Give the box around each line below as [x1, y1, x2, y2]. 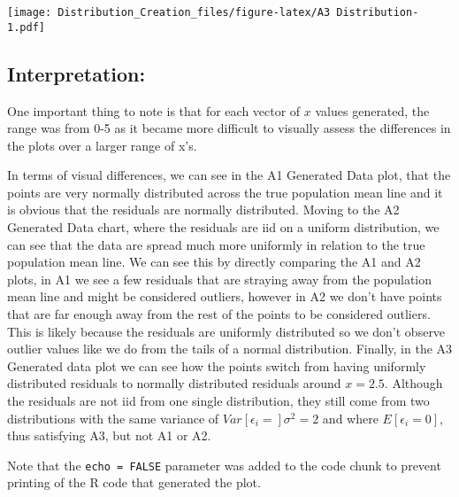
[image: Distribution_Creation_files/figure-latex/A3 [7, 6, 331, 19]
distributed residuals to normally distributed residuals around [7, 374, 341, 392]
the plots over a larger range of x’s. [7, 136, 197, 154]
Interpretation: [7, 59, 146, 87]
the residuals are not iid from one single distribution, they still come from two [7, 392, 430, 410]
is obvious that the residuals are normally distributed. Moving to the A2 [7, 200, 400, 219]
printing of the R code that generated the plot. [7, 473, 261, 492]
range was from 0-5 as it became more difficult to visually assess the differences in [7, 119, 451, 137]
